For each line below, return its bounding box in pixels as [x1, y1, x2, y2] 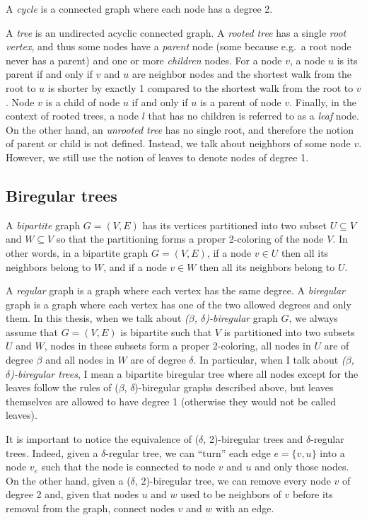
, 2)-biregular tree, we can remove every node [134, 473, 331, 487]
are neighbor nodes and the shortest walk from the [132, 67, 351, 81]
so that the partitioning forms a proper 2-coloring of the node [56, 231, 324, 246]
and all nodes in [45, 352, 115, 367]
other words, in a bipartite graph [6, 245, 148, 260]
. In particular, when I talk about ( [193, 352, 346, 367]
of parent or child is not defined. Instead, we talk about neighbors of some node [6, 136, 351, 151]
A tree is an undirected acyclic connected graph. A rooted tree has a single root [6, 25, 346, 40]
